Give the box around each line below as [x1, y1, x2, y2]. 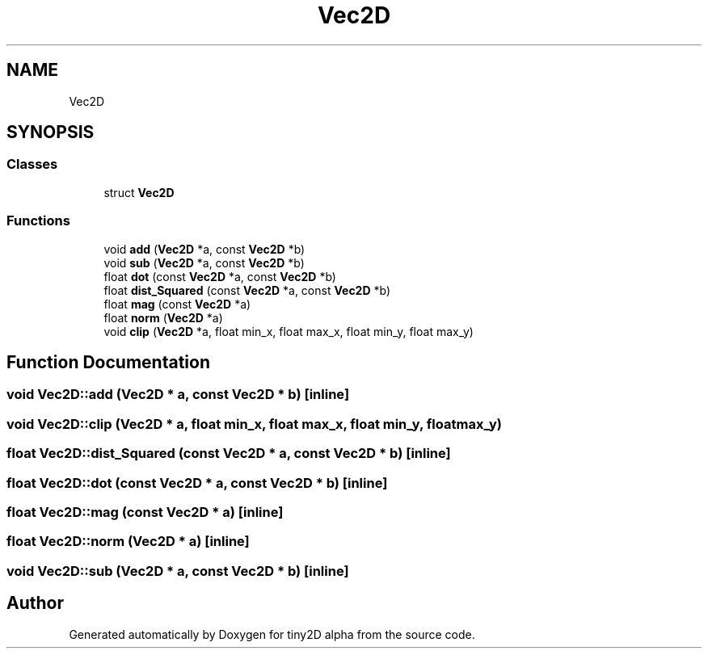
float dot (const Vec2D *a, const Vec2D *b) [103, 269, 336, 283]
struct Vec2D [103, 185, 175, 199]
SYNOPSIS [6, 122, 95, 143]
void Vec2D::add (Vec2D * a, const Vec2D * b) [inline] [6, 386, 350, 403]
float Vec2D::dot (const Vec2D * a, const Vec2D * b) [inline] [6, 474, 388, 491]
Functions [6, 212, 70, 229]
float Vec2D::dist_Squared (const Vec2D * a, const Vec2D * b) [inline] [6, 445, 451, 462]
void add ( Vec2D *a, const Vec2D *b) [103, 241, 306, 256]
